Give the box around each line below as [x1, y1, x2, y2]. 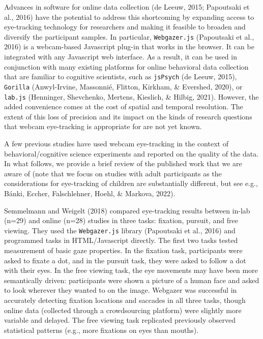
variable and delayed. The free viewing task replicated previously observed [4, 315, 236, 325]
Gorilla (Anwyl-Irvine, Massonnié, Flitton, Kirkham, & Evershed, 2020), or [4, 81, 243, 91]
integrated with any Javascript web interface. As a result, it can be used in [4, 51, 237, 62]
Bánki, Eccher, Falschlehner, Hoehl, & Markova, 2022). [4, 188, 176, 198]
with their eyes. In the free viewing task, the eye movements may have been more [4, 265, 258, 275]
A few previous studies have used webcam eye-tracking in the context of [4, 138, 228, 148]
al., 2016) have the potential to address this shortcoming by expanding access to [4, 11, 254, 22]
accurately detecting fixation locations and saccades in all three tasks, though [4, 294, 246, 305]
